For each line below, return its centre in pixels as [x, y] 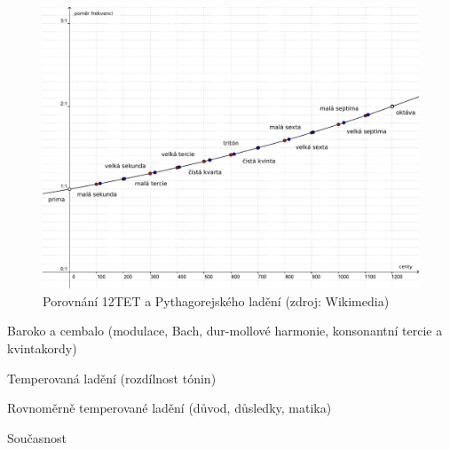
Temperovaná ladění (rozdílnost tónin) [112, 378]
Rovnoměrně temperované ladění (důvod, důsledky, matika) [170, 408]
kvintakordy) [42, 347]
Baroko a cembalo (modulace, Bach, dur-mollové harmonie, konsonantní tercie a [225, 331]
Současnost [37, 437]
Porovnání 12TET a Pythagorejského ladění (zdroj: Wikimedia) [216, 300]
